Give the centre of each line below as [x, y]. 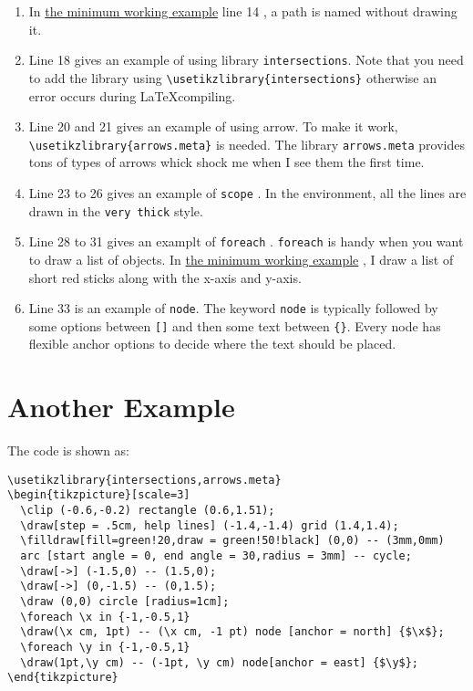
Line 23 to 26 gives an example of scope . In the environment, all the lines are [247, 192]
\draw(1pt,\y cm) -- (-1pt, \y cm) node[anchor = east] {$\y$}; [220, 662]
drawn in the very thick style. [116, 210]
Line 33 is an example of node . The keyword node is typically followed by [233, 308]
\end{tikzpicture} [63, 678]
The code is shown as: [68, 450]
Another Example [121, 407]
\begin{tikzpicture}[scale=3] [99, 495]
